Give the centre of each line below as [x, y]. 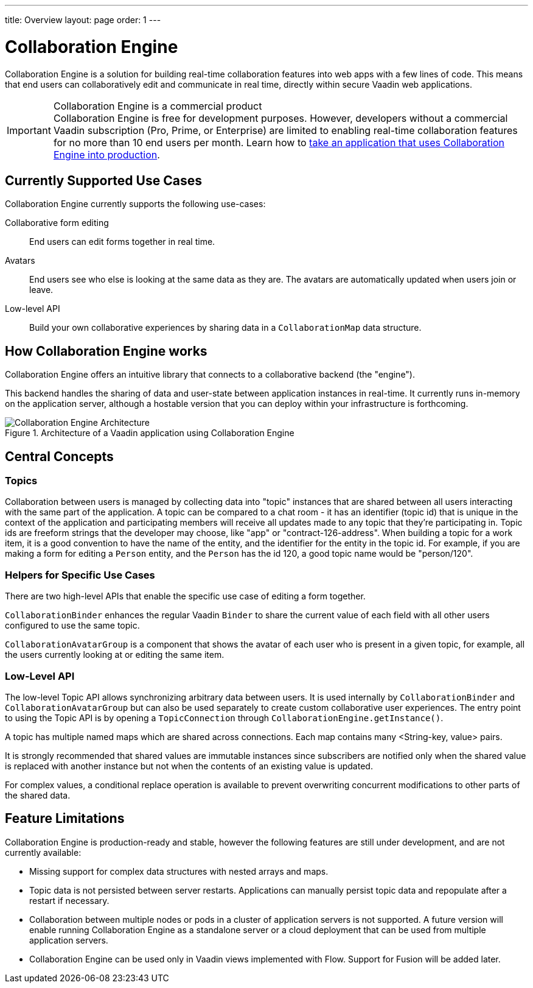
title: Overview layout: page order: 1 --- [83, 20]
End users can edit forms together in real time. [122, 242]
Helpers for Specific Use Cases [80, 575]
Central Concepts [59, 456]
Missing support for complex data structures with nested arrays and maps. [179, 871]
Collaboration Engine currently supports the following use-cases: [135, 204]
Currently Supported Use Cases [103, 180]
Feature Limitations [65, 819]
